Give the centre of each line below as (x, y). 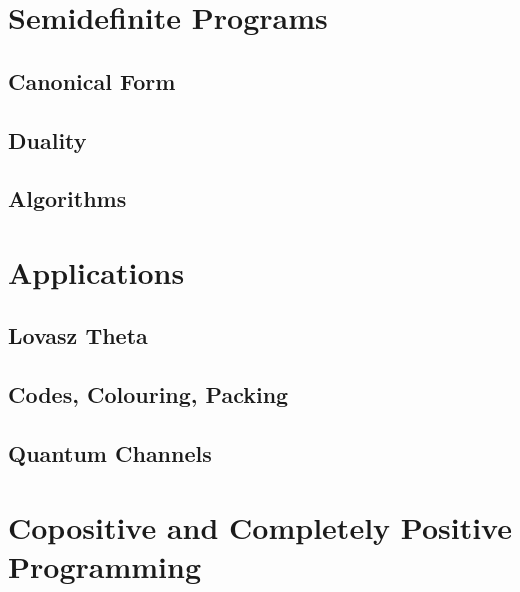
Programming (104, 565)
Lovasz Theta (78, 335)
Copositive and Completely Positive (260, 526)
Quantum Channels (110, 453)
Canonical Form (92, 80)
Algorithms (67, 198)
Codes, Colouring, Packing (148, 394)
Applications (96, 271)
